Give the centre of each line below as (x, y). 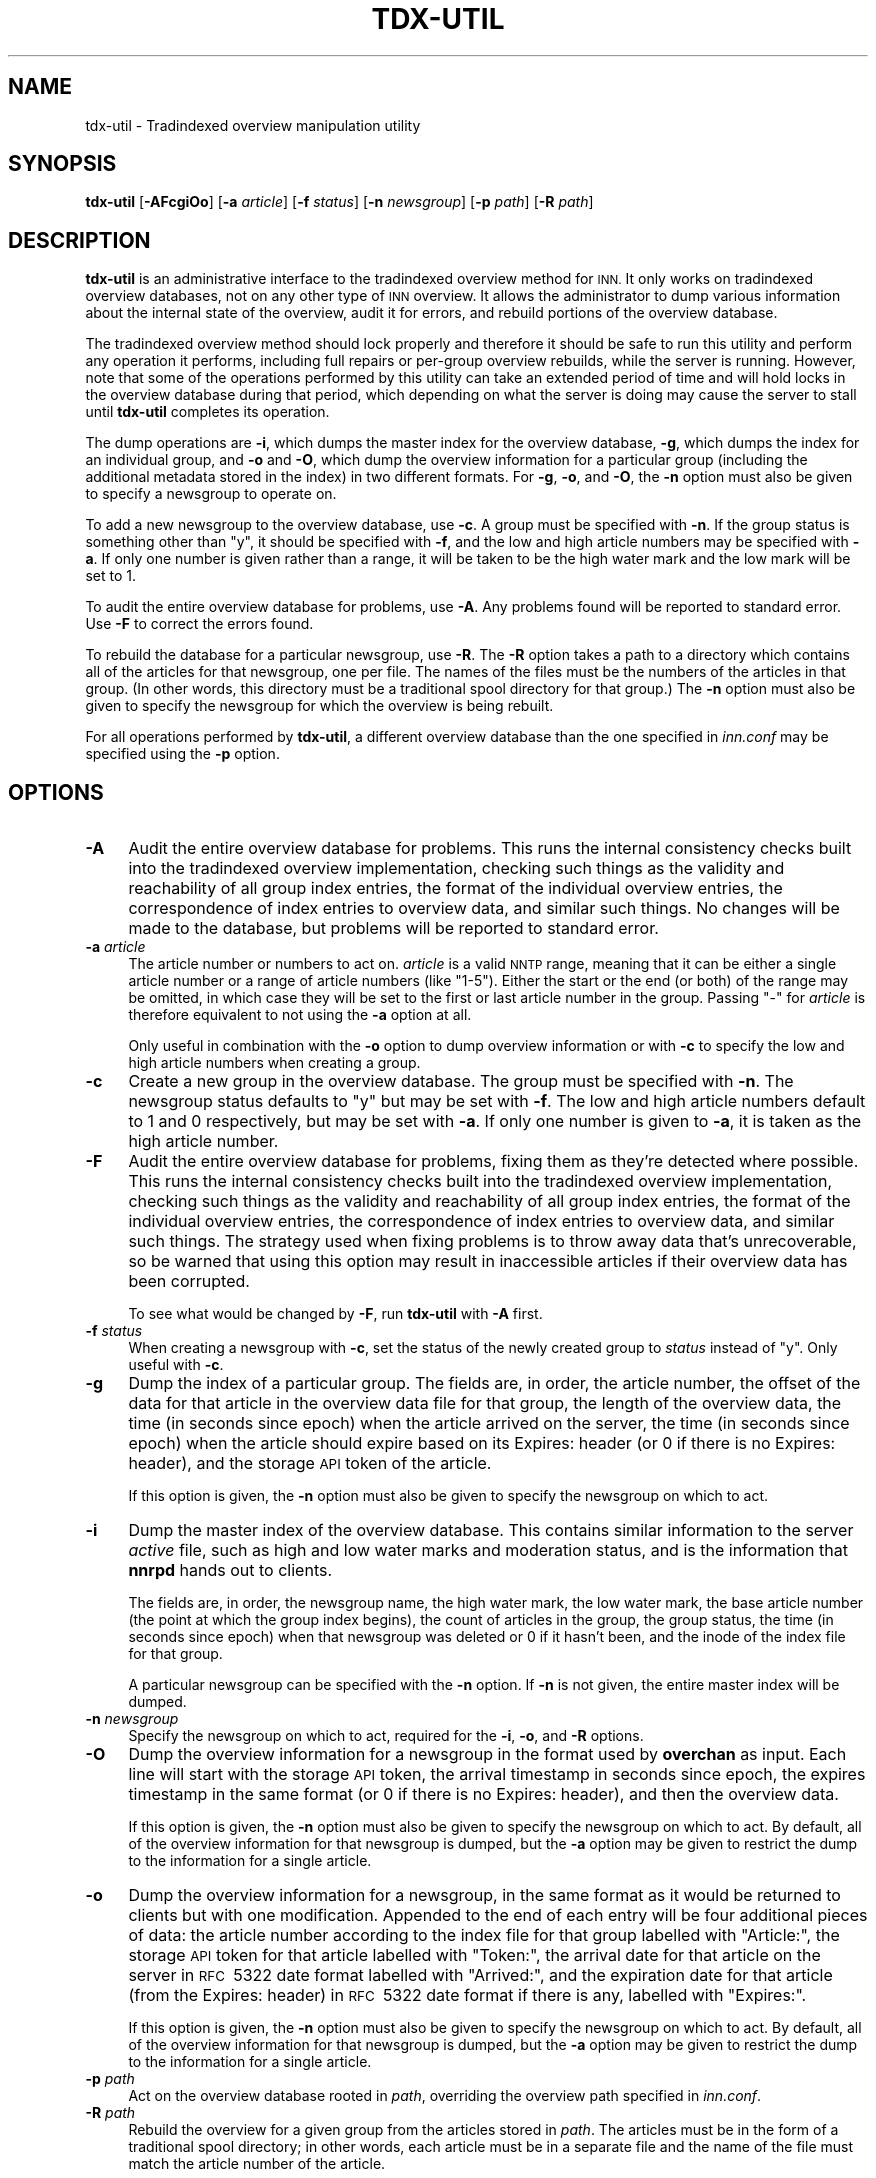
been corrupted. (189, 1281)
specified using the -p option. (182, 754)
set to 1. (110, 576)
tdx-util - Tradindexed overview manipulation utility (253, 125)
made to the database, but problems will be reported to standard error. (393, 928)
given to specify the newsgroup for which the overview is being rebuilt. (319, 706)
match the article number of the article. (257, 2164)
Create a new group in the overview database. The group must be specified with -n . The (461, 1081)
